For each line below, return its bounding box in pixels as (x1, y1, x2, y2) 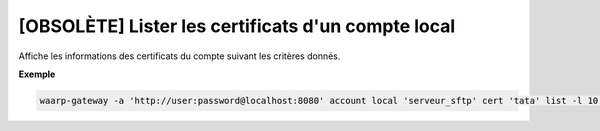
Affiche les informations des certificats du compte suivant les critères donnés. (18, 50, 341, 62)
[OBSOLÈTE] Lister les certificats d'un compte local (18, 15, 456, 37)
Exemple (18, 68, 56, 80)
